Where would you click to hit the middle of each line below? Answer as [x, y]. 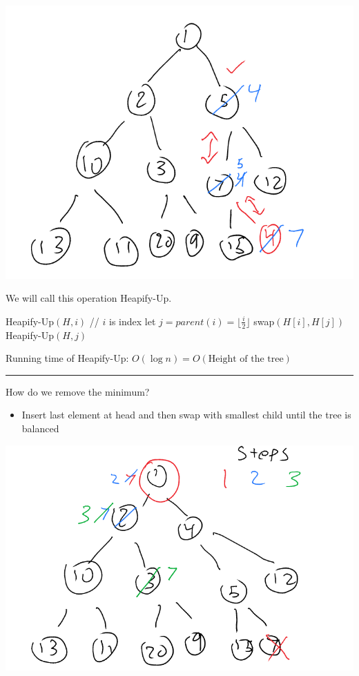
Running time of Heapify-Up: [67, 358]
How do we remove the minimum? [78, 391]
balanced [40, 428]
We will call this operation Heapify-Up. [89, 298]
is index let [133, 321]
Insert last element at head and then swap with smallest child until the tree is [186, 415]
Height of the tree [246, 359]
